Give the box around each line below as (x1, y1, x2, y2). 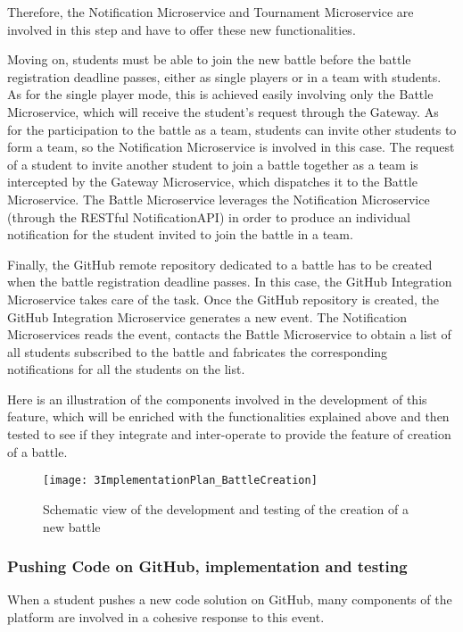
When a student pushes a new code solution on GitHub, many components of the (7, 590, 452, 609)
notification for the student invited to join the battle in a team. (7, 225, 353, 244)
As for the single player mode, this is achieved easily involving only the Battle (7, 85, 434, 104)
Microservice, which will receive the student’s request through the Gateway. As (7, 102, 439, 121)
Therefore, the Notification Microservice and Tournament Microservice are (7, 3, 414, 21)
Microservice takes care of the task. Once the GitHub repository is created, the (7, 289, 440, 308)
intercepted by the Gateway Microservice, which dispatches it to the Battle (7, 172, 418, 191)
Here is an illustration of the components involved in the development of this (7, 389, 427, 408)
